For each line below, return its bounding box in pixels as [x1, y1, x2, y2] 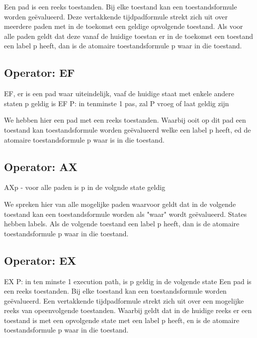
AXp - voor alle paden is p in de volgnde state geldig [4, 182, 166, 192]
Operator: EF [4, 65, 75, 80]
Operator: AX [4, 159, 78, 174]
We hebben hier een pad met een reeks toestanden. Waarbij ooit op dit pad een [4, 115, 246, 125]
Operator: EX [4, 252, 77, 268]
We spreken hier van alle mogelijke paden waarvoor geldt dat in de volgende [4, 198, 236, 209]
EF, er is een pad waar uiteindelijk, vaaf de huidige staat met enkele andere [4, 88, 235, 99]
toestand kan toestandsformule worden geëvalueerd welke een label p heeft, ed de [4, 124, 251, 135]
